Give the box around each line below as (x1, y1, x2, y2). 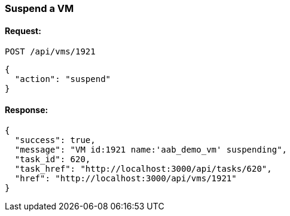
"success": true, (14, 135, 96, 145)
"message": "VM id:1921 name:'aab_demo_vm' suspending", (14, 145, 288, 155)
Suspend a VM (5, 2, 74, 14)
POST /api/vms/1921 (5, 47, 96, 57)
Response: (5, 104, 48, 115)
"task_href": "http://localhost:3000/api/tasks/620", (14, 164, 272, 174)
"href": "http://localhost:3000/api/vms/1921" (14, 174, 237, 184)
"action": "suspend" (14, 74, 111, 84)
